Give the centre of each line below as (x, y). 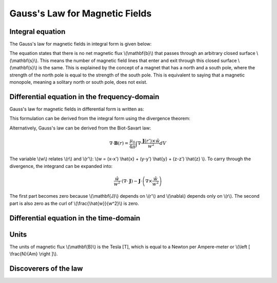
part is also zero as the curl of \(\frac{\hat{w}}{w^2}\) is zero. (74, 203)
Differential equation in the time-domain (75, 218)
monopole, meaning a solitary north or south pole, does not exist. (78, 82)
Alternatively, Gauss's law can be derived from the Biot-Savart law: (80, 128)
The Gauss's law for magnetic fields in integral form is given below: (81, 44)
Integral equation (37, 32)
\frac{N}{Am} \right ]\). (34, 254)
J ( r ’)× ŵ (151, 141)
